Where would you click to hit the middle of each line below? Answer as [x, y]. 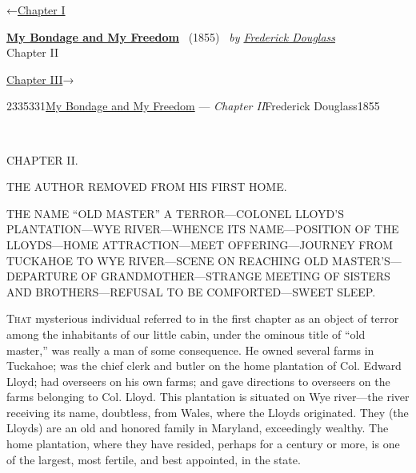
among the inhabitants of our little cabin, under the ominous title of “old [186, 334]
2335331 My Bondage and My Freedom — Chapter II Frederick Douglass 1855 [193, 106]
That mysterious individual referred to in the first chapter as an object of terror [203, 318]
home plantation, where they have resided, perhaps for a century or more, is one [203, 444]
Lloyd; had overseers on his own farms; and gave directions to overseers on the [198, 381]
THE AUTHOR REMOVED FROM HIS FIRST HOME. [147, 187]
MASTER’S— [367, 260]
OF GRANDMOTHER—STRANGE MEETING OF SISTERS [236, 276]
